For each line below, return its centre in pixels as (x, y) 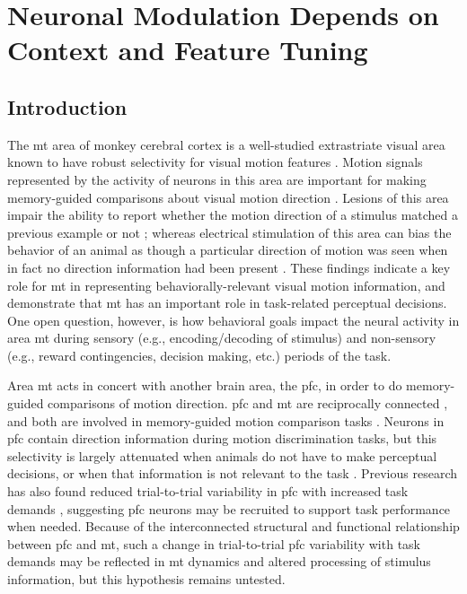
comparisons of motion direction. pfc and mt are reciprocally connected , (248, 403)
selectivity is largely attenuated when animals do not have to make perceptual (222, 455)
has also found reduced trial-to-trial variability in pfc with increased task (208, 491)
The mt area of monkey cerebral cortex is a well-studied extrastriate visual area (226, 144)
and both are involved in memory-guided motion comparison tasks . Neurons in (226, 420)
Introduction (67, 106)
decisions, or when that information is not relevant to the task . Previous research (232, 473)
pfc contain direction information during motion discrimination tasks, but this (222, 438)
